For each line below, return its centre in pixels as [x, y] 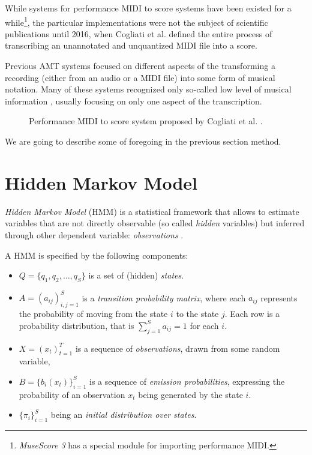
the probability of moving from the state [93, 314]
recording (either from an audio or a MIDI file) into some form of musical [140, 77]
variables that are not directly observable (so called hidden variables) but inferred [155, 223]
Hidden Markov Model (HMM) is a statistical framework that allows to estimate [152, 211]
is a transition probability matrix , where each [164, 297]
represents [279, 297]
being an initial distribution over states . [124, 414]
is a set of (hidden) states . [136, 275]
